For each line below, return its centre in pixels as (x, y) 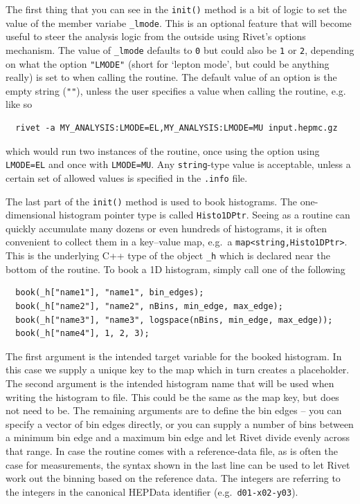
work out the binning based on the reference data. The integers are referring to (173, 478)
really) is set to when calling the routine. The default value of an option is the (171, 77)
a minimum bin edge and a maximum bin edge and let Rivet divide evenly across (178, 437)
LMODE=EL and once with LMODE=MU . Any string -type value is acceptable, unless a (178, 164)
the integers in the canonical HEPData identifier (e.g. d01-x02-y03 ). (152, 491)
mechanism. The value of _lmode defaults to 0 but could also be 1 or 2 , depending (180, 49)
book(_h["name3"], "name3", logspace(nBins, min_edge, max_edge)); (174, 320)
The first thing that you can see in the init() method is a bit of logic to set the (176, 9)
